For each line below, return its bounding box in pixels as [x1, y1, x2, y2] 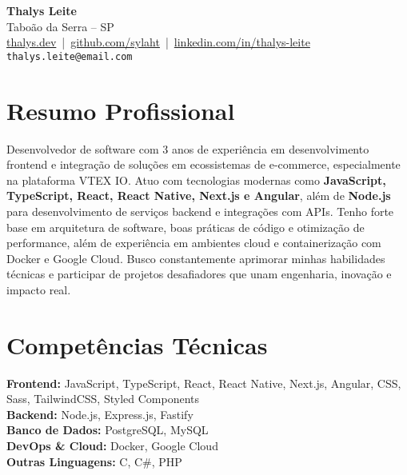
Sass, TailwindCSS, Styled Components [6, 390, 199, 407]
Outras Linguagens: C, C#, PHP [6, 453, 182, 469]
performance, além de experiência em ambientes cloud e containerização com [6, 234, 381, 251]
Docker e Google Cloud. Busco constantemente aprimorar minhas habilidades [6, 249, 385, 266]
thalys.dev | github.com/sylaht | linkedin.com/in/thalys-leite [6, 34, 310, 50]
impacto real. [6, 281, 71, 297]
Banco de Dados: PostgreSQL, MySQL [6, 421, 209, 438]
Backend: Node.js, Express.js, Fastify [6, 405, 194, 422]
